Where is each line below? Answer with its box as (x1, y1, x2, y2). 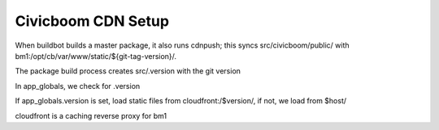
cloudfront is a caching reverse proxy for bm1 (15, 111, 167, 120)
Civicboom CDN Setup (15, 12, 170, 30)
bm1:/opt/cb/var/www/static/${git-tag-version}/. (15, 51, 177, 61)
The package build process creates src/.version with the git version (15, 66, 241, 76)
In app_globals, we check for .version (15, 81, 141, 90)
